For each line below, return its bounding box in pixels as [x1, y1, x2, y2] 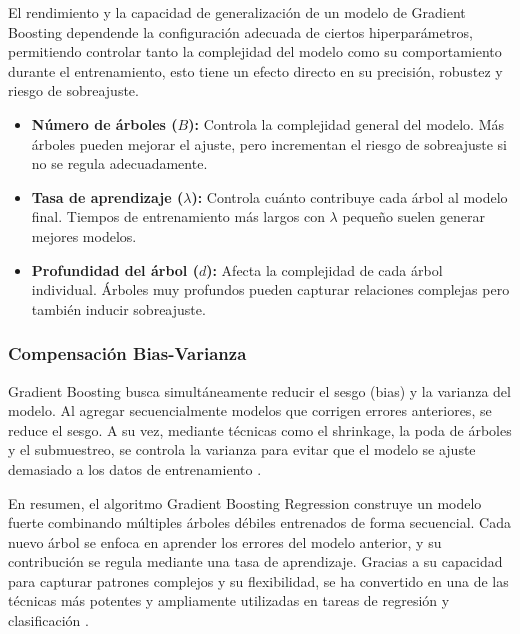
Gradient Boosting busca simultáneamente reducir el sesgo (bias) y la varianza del [8, 380, 511, 401]
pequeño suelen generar [342, 206, 485, 227]
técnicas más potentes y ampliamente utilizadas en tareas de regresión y [8, 590, 450, 611]
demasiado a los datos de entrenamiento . [8, 458, 262, 479]
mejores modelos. [31, 225, 137, 246]
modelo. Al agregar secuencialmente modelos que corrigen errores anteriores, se [8, 400, 492, 421]
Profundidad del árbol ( [31, 259, 199, 280]
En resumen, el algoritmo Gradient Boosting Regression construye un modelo [8, 492, 482, 513]
